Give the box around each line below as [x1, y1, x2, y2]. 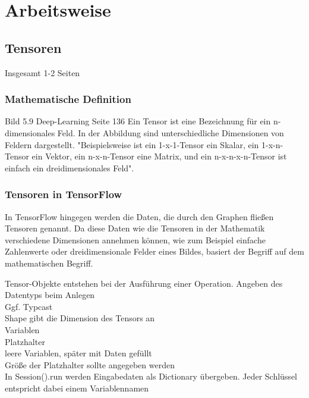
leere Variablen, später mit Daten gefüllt [5, 347, 152, 359]
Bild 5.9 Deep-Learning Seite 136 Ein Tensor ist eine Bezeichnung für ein [5, 115, 271, 127]
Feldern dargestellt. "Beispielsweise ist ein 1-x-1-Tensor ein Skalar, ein [5, 138, 259, 151]
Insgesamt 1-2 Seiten [5, 66, 80, 79]
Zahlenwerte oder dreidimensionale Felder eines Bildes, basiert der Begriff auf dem [5, 245, 304, 258]
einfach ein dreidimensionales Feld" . [5, 161, 134, 174]
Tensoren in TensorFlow [5, 187, 122, 202]
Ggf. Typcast [5, 300, 53, 312]
